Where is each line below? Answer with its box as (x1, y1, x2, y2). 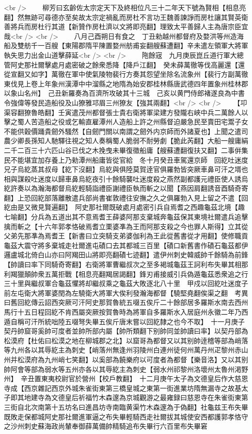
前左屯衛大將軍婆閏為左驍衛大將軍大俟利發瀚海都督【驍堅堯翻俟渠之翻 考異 (4, 287, 248, 298)
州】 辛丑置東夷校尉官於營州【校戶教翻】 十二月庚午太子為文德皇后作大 (4, 373, 235, 384)
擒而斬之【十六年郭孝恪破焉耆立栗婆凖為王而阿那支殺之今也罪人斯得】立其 (4, 221, 241, 231)
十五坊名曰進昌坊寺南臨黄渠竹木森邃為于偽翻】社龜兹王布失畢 (51, 401, 248, 412)
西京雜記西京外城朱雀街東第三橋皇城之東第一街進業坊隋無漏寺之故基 (24, 383, 241, 393)
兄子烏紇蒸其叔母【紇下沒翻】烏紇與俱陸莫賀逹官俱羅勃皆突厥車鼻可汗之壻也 (4, 164, 248, 174)
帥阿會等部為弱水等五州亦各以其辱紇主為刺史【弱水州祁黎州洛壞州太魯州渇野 (4, 364, 248, 374)
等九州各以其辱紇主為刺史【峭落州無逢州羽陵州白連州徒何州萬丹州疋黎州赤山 (4, 345, 248, 355)
